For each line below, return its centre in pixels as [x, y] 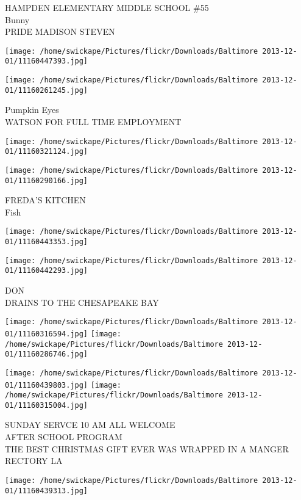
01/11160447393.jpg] [47, 61]
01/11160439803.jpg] [47, 385]
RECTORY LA [34, 461]
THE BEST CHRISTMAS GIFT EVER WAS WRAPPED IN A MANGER [147, 448]
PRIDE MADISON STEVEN [60, 31]
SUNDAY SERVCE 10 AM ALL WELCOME [90, 425]
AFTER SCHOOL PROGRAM [64, 437]
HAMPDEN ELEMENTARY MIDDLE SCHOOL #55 [107, 7]
